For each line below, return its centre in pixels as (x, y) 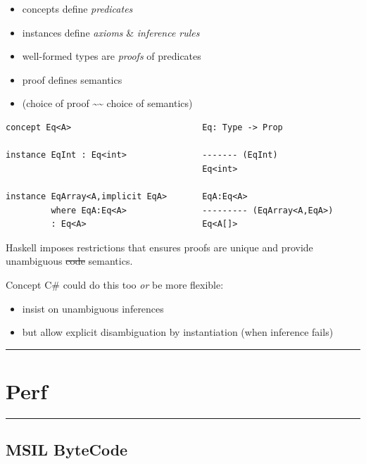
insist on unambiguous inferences (93, 308)
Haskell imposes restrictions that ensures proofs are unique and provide (159, 247)
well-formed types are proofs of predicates (112, 56)
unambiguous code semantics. (69, 261)
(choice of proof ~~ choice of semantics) (107, 103)
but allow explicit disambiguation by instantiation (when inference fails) (178, 332)
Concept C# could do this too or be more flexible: (115, 284)
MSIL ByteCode (67, 450)
